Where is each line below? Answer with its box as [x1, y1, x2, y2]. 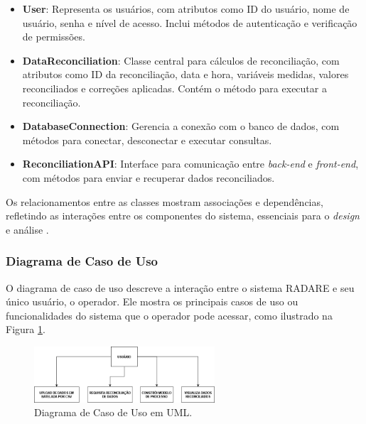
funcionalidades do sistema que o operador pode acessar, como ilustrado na [6, 308, 333, 322]
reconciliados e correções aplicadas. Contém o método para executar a [22, 80, 327, 95]
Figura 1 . [6, 322, 45, 337]
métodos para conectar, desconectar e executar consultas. [22, 132, 272, 147]
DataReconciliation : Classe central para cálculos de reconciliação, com [22, 53, 340, 67]
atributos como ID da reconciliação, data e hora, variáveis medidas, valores [22, 67, 349, 82]
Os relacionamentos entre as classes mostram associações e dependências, [6, 194, 323, 209]
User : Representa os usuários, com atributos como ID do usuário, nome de [22, 1, 350, 16]
